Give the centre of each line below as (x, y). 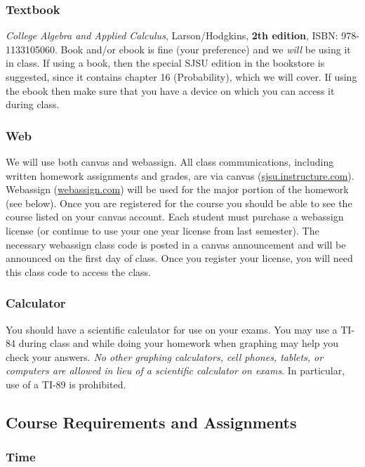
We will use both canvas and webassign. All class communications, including (170, 162)
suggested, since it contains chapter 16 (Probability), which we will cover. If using (181, 77)
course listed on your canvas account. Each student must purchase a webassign (175, 217)
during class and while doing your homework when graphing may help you (179, 343)
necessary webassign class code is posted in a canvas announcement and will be (176, 244)
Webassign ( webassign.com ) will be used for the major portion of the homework (177, 189)
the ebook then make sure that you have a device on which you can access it (170, 90)
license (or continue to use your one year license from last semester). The (162, 230)
